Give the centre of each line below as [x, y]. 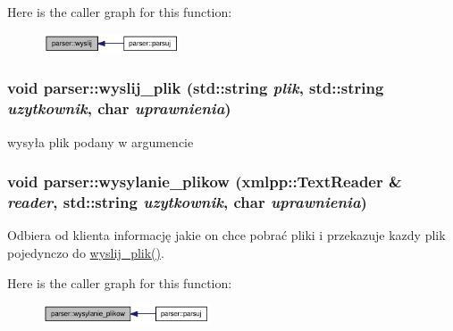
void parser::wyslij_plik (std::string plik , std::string [196, 88]
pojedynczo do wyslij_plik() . [86, 252]
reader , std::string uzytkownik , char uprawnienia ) [187, 202]
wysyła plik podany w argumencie [101, 141]
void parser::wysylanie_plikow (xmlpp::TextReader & [205, 182]
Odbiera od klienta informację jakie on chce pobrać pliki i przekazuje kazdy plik [226, 235]
